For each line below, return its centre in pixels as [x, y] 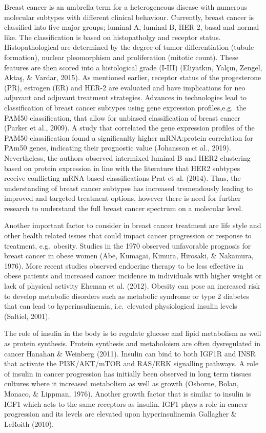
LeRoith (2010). [29, 423]
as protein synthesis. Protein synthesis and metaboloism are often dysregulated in [132, 343]
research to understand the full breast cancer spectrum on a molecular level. [124, 208]
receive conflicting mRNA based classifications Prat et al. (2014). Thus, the [122, 178]
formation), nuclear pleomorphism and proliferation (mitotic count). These [121, 57]
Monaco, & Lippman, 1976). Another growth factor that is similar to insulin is [128, 393]
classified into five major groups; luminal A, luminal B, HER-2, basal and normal [132, 27]
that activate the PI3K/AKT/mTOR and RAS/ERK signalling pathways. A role [131, 363]
